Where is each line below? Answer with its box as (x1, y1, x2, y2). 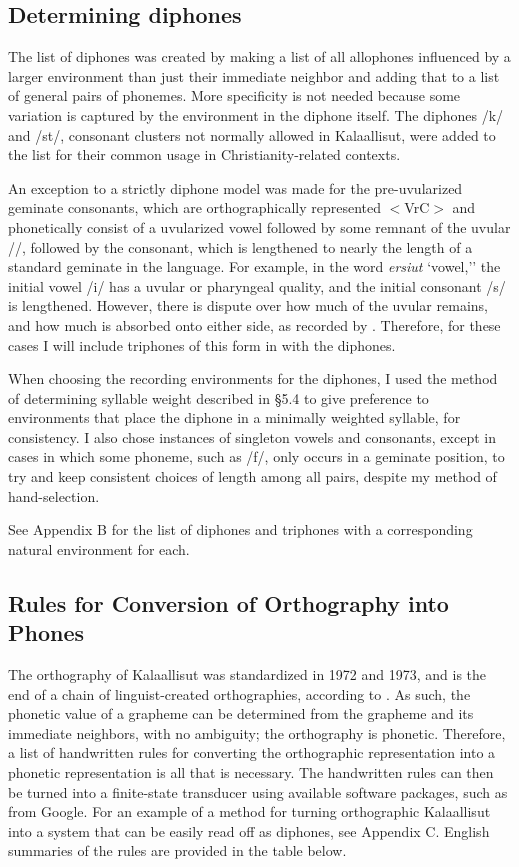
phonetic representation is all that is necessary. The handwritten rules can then (8, 762, 494, 783)
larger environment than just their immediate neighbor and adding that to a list (8, 65, 500, 86)
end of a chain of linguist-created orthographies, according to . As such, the (8, 683, 471, 704)
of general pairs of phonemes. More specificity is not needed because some (8, 85, 461, 106)
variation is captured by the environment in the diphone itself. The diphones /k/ (8, 104, 504, 125)
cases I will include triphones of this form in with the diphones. (8, 334, 396, 355)
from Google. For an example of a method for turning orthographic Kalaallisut (8, 801, 491, 822)
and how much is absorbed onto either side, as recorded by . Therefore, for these (8, 314, 501, 335)
